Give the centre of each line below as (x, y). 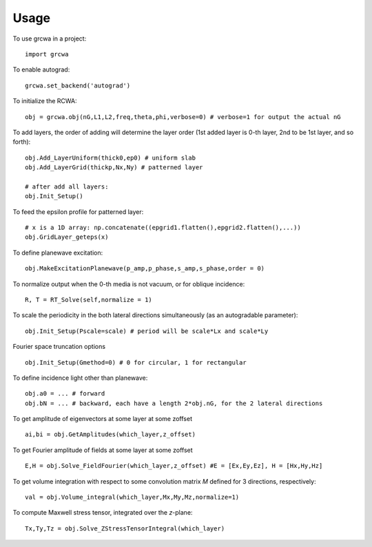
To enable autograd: (41, 69)
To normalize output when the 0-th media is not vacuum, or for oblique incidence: (129, 284)
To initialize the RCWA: (45, 101)
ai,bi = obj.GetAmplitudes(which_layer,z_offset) (111, 435)
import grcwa (47, 54)
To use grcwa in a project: (50, 39)
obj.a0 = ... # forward (65, 394)
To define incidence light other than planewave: (80, 378)
